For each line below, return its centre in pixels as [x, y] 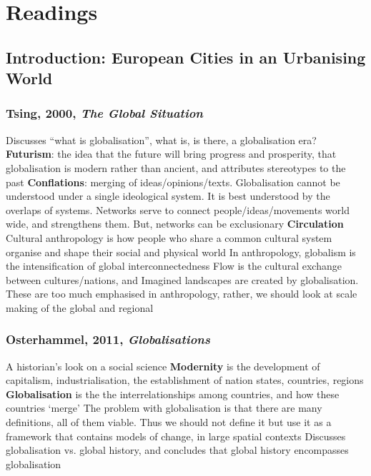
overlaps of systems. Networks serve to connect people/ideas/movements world [178, 209]
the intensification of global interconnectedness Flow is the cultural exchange [174, 266]
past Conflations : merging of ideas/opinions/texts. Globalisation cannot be [173, 182]
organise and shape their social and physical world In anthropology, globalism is [181, 252]
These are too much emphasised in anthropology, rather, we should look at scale [182, 294]
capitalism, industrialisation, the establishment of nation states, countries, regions [185, 380]
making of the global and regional [80, 307]
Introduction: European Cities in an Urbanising [186, 57]
